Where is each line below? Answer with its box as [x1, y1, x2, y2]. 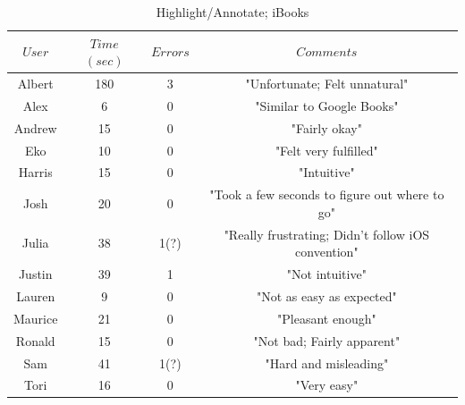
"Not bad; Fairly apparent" [253, 331, 401, 350]
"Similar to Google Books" [255, 96, 399, 114]
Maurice [13, 308, 58, 327]
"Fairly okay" [291, 118, 362, 137]
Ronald [15, 331, 55, 350]
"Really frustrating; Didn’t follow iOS [224, 224, 430, 243]
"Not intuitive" [286, 265, 367, 283]
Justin [18, 265, 53, 283]
